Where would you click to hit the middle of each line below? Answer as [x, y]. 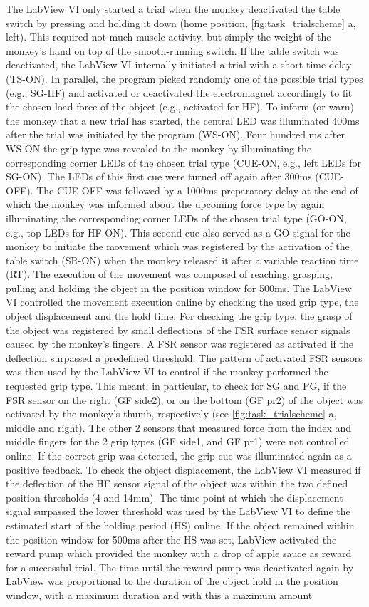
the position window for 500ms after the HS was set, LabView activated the [171, 539]
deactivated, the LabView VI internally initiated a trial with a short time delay [179, 64]
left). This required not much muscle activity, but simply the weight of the [168, 37]
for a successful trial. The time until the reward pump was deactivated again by [180, 567]
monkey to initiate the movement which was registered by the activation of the [178, 246]
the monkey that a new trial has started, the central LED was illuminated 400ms [183, 120]
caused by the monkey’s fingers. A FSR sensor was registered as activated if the [180, 344]
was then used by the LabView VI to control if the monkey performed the [167, 372]
